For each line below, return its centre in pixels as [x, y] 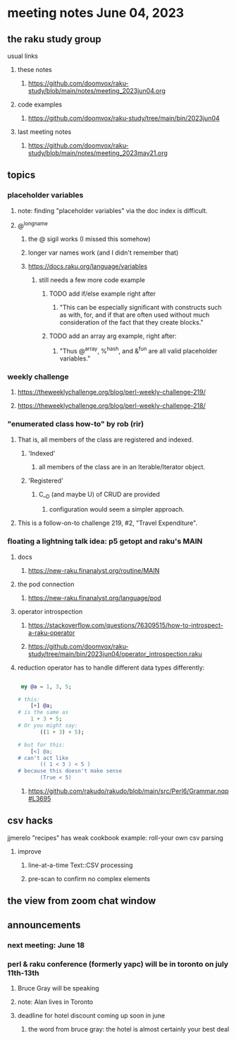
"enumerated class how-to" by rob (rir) [76, 424]
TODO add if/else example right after [103, 294]
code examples [39, 104]
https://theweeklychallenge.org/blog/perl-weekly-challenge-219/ [112, 392]
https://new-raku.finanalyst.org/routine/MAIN [94, 570]
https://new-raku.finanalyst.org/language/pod [95, 598]
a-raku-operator [51, 632]
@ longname [32, 225]
